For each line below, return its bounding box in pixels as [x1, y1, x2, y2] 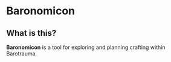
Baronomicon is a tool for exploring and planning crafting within [6, 44, 166, 51]
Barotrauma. [6, 50, 37, 57]
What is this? [6, 28, 57, 38]
